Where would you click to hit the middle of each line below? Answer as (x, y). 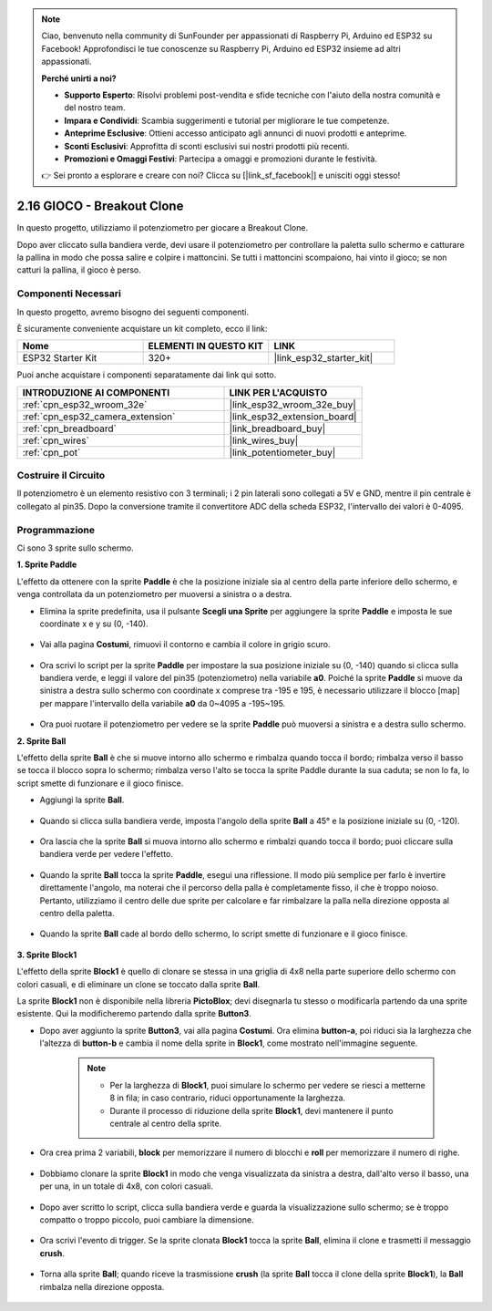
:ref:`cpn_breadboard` (70, 428)
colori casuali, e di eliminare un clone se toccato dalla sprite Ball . (138, 984)
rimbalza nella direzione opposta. (102, 1286)
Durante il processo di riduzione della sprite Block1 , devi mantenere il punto (251, 1110)
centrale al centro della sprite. (166, 1124)
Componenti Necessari (69, 294)
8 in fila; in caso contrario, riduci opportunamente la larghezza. (228, 1098)
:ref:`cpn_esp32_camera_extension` (99, 417)
